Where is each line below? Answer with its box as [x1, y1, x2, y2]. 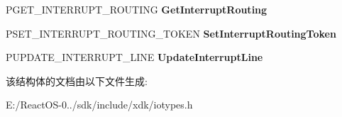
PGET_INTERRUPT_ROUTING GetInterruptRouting [6, 2, 267, 16]
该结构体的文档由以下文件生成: [6, 73, 148, 88]
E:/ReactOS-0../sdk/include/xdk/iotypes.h [6, 97, 193, 112]
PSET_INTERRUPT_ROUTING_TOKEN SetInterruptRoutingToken [6, 26, 336, 40]
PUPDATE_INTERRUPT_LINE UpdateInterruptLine [6, 50, 263, 65]
